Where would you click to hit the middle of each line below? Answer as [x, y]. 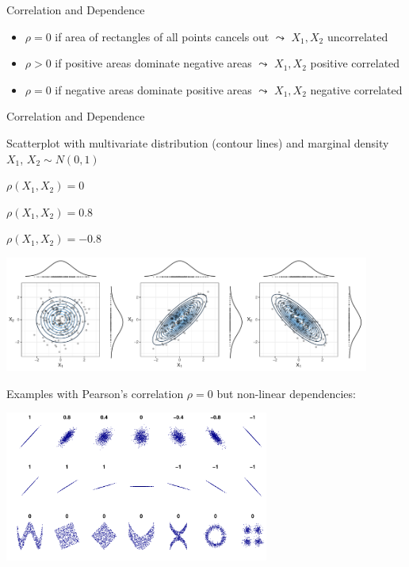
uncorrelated [357, 36]
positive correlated [355, 63]
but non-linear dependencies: [286, 393]
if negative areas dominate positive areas [153, 89]
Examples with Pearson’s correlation [95, 393]
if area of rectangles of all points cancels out [162, 36]
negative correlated [356, 89]
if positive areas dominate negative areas [153, 63]
